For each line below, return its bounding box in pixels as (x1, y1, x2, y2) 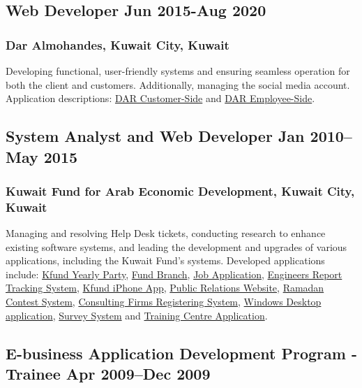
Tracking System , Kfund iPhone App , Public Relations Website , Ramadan (6, 280, 324, 295)
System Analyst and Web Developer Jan (6, 125, 305, 147)
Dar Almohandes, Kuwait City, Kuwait (6, 36, 229, 53)
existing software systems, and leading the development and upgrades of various (6, 239, 347, 254)
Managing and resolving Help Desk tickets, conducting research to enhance (6, 226, 326, 240)
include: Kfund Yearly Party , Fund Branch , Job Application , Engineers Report (6, 266, 342, 281)
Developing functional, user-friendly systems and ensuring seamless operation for (6, 64, 350, 78)
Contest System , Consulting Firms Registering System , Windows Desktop (6, 294, 322, 309)
